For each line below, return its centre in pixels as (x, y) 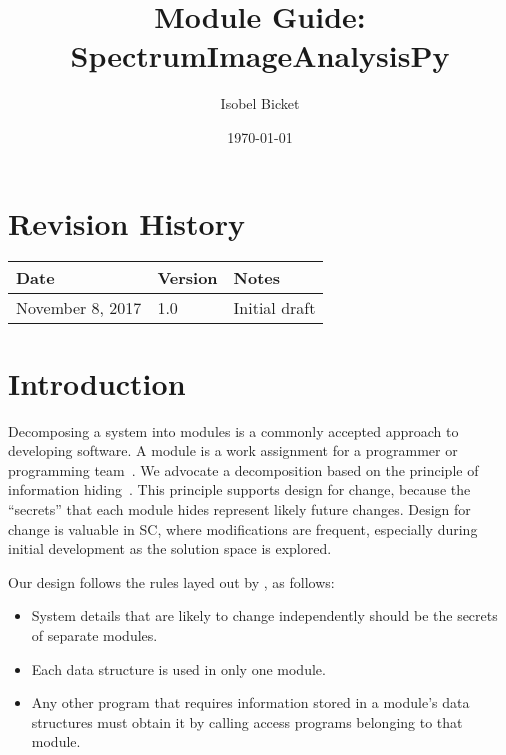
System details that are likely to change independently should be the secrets (264, 615)
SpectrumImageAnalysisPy (260, 55)
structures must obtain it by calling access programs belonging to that (247, 721)
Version (187, 278)
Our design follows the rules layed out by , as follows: (171, 581)
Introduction (97, 382)
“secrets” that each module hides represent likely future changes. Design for (239, 508)
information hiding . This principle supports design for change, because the (239, 489)
